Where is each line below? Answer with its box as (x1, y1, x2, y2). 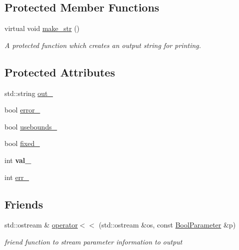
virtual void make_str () (4, 23, 80, 33)
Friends (4, 196, 43, 211)
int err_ (4, 171, 29, 182)
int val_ (4, 154, 31, 165)
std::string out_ (4, 87, 53, 98)
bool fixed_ (4, 138, 40, 148)
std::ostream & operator (4, 219, 78, 230)
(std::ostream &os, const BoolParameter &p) (98, 219, 236, 230)
